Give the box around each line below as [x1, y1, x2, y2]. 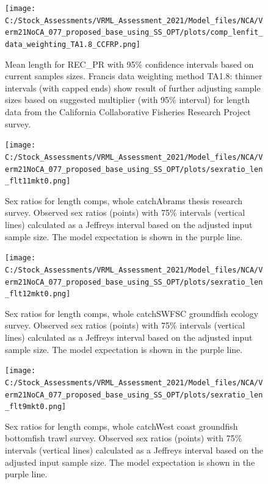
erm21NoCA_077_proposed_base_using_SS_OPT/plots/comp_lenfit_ [5, 28, 263, 37]
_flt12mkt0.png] [5, 290, 71, 299]
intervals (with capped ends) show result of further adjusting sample [5, 81, 261, 94]
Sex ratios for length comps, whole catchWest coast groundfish [5, 419, 238, 432]
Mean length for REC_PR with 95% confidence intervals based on [5, 57, 254, 70]
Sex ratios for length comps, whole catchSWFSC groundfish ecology [5, 307, 259, 319]
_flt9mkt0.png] [5, 402, 67, 411]
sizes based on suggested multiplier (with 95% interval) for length [5, 93, 250, 106]
